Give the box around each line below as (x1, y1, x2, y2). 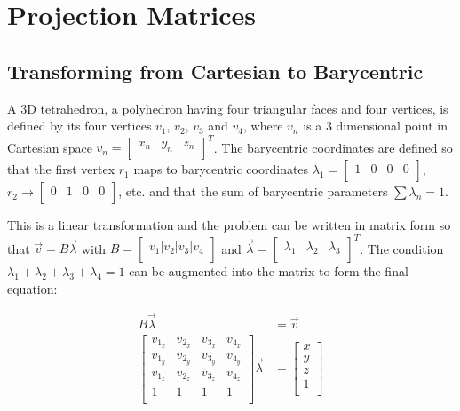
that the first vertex (7, 160, 115, 178)
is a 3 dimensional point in (303, 116, 448, 135)
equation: (7, 279, 58, 297)
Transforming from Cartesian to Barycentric (7, 57, 424, 84)
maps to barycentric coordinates (133, 160, 309, 178)
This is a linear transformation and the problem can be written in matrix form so (7, 216, 451, 234)
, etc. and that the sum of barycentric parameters (118, 182, 388, 201)
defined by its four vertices (7, 116, 152, 135)
